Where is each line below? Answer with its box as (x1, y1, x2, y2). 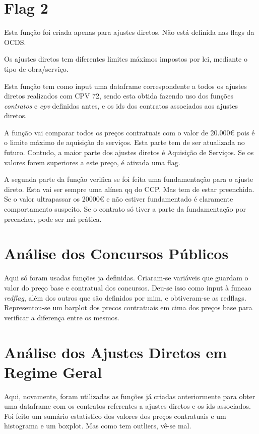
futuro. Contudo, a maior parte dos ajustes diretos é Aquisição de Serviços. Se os (4, 147, 254, 158)
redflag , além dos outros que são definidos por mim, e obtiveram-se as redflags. (4, 292, 246, 303)
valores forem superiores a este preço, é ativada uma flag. (4, 157, 180, 167)
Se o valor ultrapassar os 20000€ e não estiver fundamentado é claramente (4, 194, 233, 204)
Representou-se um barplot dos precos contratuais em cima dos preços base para (4, 302, 252, 313)
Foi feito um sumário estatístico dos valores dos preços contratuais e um (4, 410, 226, 421)
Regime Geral (4, 361, 102, 382)
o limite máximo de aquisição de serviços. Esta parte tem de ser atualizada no (4, 137, 245, 148)
